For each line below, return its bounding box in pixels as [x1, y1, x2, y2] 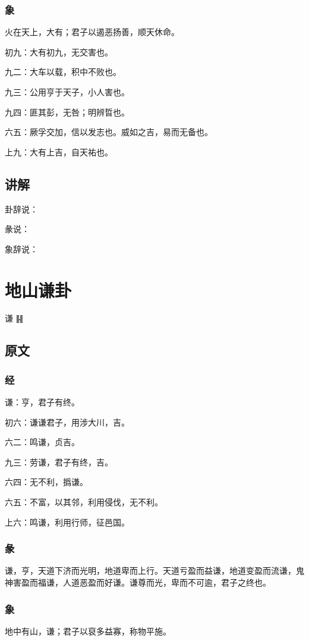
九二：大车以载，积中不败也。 [5, 65, 121, 78]
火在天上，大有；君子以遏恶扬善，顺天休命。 [5, 26, 179, 38]
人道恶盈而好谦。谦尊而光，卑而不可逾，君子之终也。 [62, 576, 271, 589]
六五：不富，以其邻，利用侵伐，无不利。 [5, 496, 163, 508]
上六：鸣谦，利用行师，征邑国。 [5, 515, 130, 528]
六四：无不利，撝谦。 [5, 476, 88, 488]
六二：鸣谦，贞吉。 [5, 436, 80, 448]
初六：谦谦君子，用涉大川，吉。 [5, 415, 130, 428]
